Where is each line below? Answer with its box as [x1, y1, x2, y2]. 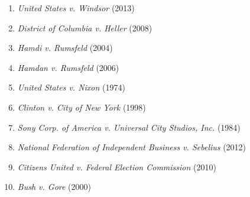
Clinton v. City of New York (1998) [17, 101, 146, 113]
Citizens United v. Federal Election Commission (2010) [17, 160, 216, 173]
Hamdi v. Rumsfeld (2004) [17, 41, 113, 54]
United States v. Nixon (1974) [17, 81, 125, 93]
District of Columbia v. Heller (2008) [17, 21, 152, 34]
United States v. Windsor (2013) [17, 2, 135, 14]
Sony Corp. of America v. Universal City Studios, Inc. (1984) [17, 121, 241, 133]
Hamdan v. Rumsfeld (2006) [17, 61, 119, 73]
